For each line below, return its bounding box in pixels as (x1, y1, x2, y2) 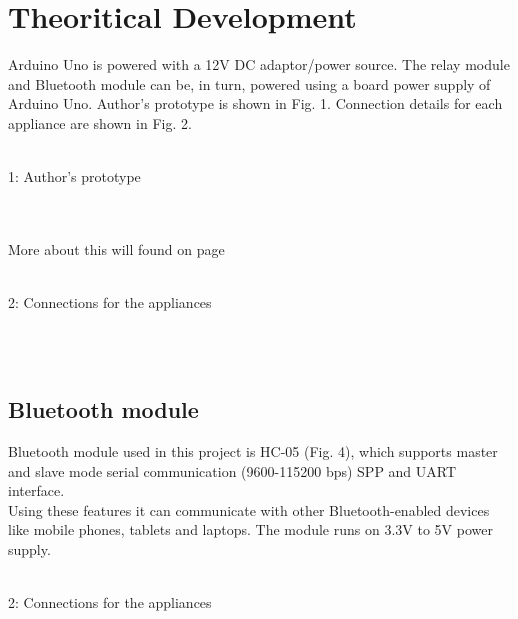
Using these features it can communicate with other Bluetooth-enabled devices (8, 499, 490, 520)
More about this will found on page (8, 238, 225, 259)
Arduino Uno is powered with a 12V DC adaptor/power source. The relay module (8, 54, 510, 75)
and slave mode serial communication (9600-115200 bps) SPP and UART (8, 460, 457, 481)
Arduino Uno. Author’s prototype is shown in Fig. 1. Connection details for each (8, 93, 503, 114)
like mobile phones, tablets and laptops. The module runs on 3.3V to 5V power (8, 519, 493, 540)
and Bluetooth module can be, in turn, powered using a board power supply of (8, 73, 491, 94)
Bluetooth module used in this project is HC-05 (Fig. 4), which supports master (8, 441, 498, 462)
